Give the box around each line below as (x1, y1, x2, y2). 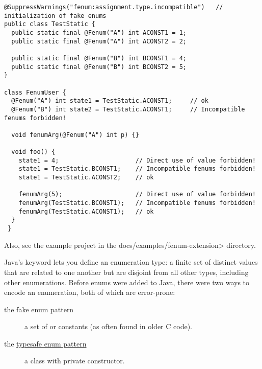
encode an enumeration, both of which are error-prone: (4, 287, 175, 297)
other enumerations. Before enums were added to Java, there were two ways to (4, 276, 250, 287)
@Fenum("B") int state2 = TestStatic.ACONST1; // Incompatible (11, 105, 245, 113)
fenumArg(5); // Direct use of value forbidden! (18, 191, 256, 198)
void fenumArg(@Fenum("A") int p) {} (11, 131, 139, 139)
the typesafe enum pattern (4, 338, 87, 349)
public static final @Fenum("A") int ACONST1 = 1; (11, 29, 187, 36)
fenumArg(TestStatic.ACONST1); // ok (18, 207, 154, 215)
